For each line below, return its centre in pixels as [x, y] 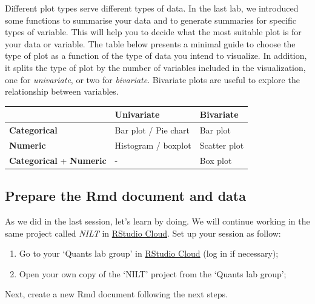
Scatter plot [222, 145]
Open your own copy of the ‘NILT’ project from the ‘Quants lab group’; [153, 273]
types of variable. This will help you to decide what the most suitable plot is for [153, 32]
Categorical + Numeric [58, 160]
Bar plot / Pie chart [152, 130]
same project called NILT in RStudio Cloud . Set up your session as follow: [143, 233]
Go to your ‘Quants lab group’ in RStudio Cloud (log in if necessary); [149, 253]
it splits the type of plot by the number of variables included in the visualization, [155, 67]
